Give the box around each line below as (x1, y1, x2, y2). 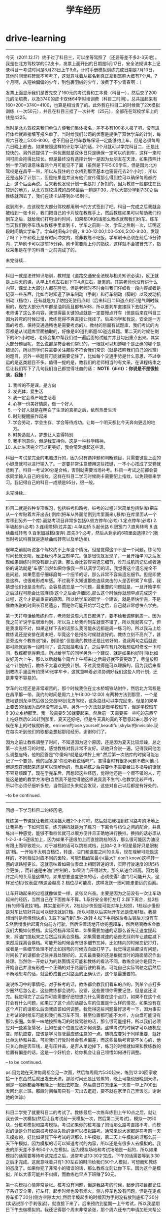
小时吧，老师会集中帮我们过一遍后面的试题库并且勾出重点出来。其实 (21, 334, 160, 340)
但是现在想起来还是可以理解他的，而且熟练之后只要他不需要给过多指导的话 (5, 764, 157, 770)
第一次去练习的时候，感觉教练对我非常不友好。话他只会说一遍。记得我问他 (5, 745, 157, 751)
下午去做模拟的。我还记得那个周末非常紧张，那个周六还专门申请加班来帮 (9, 1207, 157, 1213)
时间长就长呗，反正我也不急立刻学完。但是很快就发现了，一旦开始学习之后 (5, 553, 157, 559)
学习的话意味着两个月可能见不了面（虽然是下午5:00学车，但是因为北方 (14, 162, 158, 168)
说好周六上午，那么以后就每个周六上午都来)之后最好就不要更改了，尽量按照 (5, 656, 159, 662)
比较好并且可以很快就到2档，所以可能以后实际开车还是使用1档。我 (18, 908, 153, 914)
